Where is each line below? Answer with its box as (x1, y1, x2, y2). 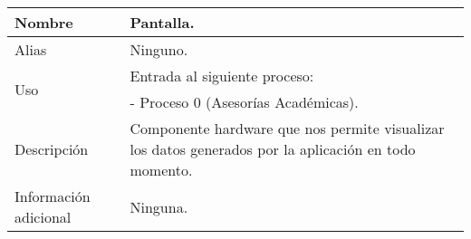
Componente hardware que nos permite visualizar (130, 118, 445, 139)
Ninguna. (130, 196, 188, 217)
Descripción (14, 139, 89, 159)
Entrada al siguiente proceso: (130, 65, 314, 86)
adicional (14, 206, 72, 227)
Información (14, 186, 91, 206)
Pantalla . (130, 12, 195, 33)
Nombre (14, 12, 73, 33)
